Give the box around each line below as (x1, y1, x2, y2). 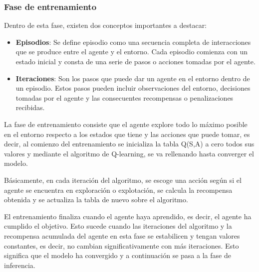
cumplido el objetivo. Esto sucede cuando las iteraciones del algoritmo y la (4, 221, 232, 231)
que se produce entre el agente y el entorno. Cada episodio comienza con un (15, 46, 248, 57)
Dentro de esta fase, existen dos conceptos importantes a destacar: (4, 20, 207, 30)
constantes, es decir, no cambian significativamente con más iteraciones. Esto (4, 240, 239, 251)
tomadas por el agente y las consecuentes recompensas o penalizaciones (15, 92, 234, 103)
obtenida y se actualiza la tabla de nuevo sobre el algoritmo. (4, 194, 188, 205)
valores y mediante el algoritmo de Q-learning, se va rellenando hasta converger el (4, 148, 254, 158)
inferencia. (4, 260, 35, 270)
